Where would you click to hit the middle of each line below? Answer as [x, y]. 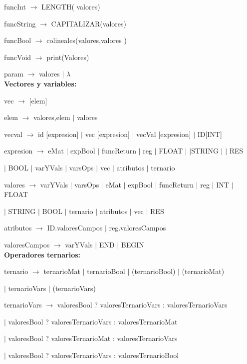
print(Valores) [68, 57]
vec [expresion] [107, 134]
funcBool [18, 40]
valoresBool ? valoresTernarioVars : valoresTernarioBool [94, 355]
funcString [20, 23]
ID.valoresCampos [75, 228]
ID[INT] [210, 134]
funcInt [15, 6]
